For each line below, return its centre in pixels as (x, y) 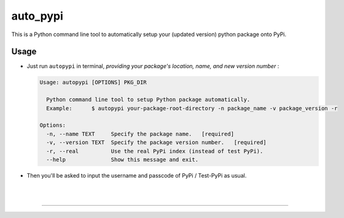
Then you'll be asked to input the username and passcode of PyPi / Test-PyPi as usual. (137, 175)
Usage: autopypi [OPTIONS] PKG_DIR (93, 82)
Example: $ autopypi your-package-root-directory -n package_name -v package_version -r (192, 108)
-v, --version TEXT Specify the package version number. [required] (156, 143)
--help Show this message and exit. (123, 160)
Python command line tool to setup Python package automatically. (148, 100)
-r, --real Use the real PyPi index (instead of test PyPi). (155, 151)
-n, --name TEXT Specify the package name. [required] (140, 134)
